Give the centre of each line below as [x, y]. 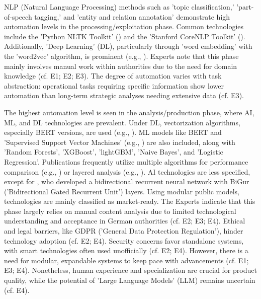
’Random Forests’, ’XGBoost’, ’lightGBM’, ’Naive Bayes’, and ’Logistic [114, 152]
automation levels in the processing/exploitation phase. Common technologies [124, 26]
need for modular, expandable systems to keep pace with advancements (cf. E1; [126, 260]
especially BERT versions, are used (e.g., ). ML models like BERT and [113, 132]
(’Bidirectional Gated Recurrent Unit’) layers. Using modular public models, [122, 191]
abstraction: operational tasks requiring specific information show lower [114, 85]
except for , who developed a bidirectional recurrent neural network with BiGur [127, 181]
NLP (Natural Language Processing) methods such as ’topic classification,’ [119, 7]
